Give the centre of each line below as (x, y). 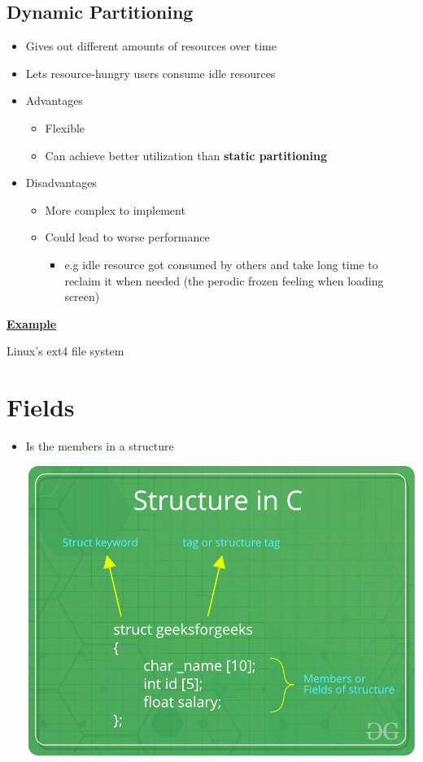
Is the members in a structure (100, 446)
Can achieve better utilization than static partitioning (186, 155)
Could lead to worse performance (127, 237)
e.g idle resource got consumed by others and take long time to (221, 264)
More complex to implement (115, 209)
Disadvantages (61, 183)
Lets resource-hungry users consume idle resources (150, 73)
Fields (41, 407)
